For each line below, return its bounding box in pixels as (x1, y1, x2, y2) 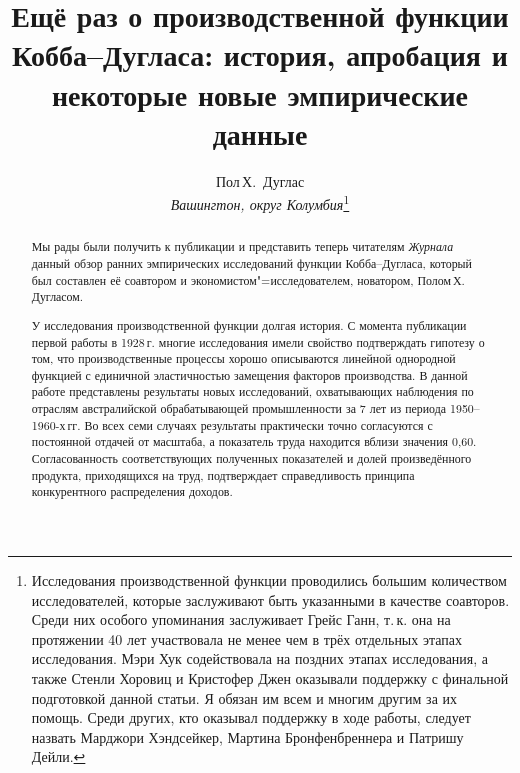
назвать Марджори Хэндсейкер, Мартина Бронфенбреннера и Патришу (31, 726, 464, 747)
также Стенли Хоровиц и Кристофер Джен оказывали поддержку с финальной (31, 668, 509, 689)
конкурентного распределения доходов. (31, 483, 233, 500)
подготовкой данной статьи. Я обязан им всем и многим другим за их (31, 687, 458, 708)
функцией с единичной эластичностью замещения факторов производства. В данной (31, 366, 468, 383)
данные (212, 112, 308, 153)
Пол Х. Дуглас (215, 170, 305, 191)
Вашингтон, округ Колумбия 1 (170, 191, 350, 214)
